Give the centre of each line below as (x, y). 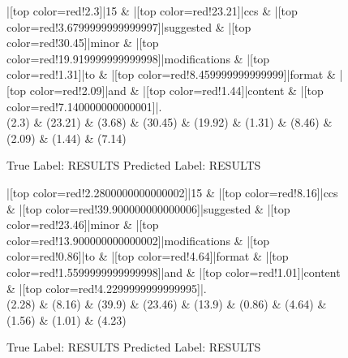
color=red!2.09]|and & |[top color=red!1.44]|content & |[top (176, 90)
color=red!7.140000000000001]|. (84, 106)
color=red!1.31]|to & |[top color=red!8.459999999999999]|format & (171, 74)
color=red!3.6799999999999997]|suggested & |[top (129, 26)
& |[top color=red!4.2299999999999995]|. (107, 288)
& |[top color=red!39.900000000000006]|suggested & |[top (148, 208)
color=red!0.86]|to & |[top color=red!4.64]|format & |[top (148, 256)
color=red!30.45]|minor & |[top (83, 43)
